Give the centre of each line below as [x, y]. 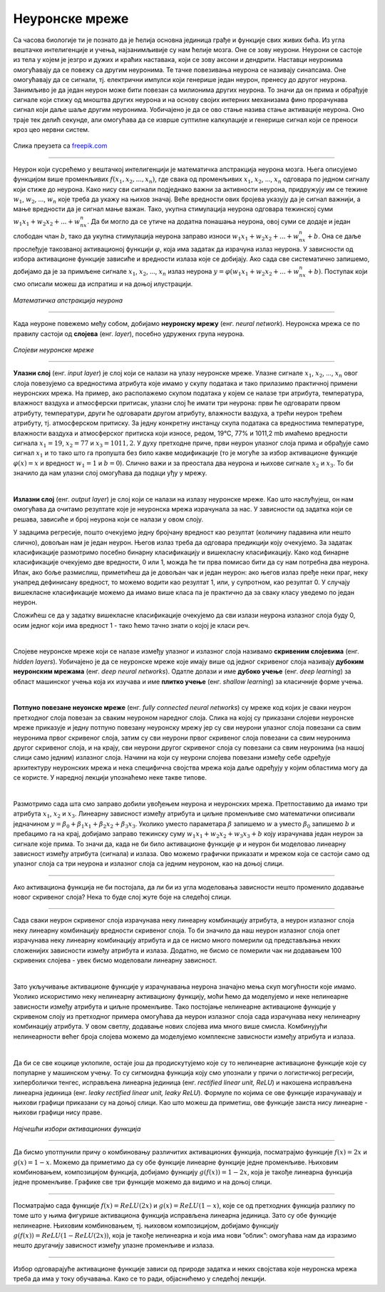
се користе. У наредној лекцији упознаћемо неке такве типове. [110, 778]
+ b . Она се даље [334, 236]
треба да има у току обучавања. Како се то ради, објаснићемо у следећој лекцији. [140, 1279]
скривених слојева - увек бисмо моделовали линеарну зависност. [115, 960]
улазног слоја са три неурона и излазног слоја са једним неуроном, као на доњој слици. [149, 864]
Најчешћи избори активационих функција [77, 1129]
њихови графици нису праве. [58, 1112]
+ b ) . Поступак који [338, 271]
